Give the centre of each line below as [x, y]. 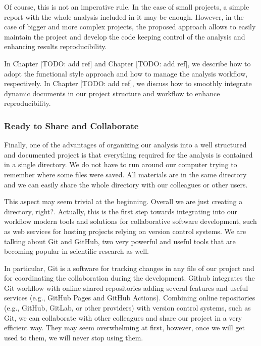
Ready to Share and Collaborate [71, 125]
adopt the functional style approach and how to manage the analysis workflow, [126, 73]
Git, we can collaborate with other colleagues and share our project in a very [123, 317]
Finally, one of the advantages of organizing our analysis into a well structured [125, 145]
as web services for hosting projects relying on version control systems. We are [125, 231]
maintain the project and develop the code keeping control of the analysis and [125, 36]
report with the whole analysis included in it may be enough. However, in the [124, 16]
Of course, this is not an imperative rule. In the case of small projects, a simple [127, 7]
